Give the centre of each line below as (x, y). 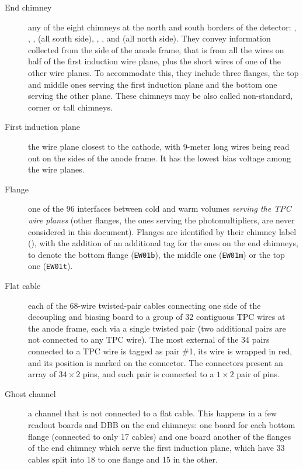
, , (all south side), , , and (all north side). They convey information (149, 38)
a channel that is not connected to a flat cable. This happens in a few (153, 413)
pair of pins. (258, 374)
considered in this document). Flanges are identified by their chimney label (162, 231)
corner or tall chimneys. (70, 107)
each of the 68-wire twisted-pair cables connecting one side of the (144, 305)
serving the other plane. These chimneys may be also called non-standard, (161, 96)
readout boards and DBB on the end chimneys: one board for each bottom (162, 424)
